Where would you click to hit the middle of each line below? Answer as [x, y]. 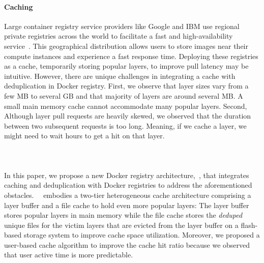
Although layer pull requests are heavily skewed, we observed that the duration [128, 116]
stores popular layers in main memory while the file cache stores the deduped [123, 215]
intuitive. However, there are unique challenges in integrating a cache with [120, 76]
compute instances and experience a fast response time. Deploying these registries [131, 56]
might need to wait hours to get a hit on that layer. [84, 136]
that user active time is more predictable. [69, 255]
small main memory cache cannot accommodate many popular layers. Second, [126, 106]
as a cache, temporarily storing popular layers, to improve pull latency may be [126, 66]
